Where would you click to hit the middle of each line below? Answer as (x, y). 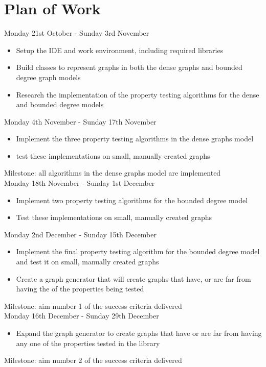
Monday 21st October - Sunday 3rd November (77, 33)
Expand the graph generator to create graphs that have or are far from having (139, 333)
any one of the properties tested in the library (88, 343)
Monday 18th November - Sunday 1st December (80, 183)
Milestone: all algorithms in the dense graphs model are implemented (113, 173)
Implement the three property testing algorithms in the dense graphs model (135, 139)
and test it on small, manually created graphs (87, 262)
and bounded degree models (60, 104)
